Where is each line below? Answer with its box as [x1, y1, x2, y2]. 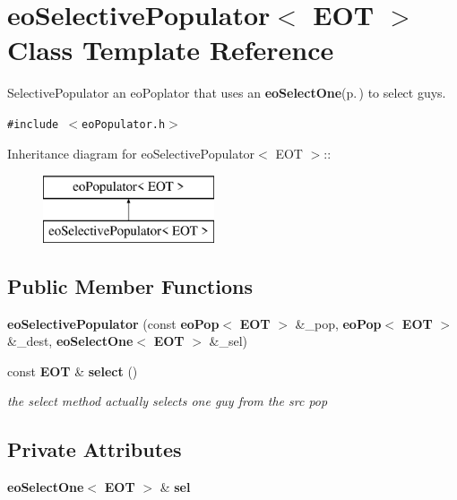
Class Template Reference [7, 31, 334, 68]
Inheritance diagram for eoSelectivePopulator [7, 143, 255, 162]
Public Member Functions [7, 272, 253, 299]
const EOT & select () [7, 361, 138, 380]
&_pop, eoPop [295, 314, 382, 332]
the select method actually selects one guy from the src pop [7, 392, 328, 410]
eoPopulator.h [82, 117, 166, 131]
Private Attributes [7, 435, 182, 463]
